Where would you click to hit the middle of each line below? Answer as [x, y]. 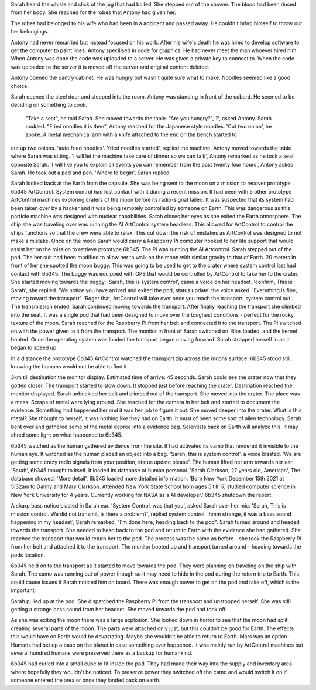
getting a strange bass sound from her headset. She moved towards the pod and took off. [119, 609]
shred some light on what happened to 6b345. [67, 435]
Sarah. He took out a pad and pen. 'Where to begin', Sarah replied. [91, 172]
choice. [20, 86]
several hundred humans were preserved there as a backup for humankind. [102, 653]
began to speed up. [34, 348]
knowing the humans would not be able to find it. [70, 367]
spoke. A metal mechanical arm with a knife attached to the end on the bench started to [131, 134]
